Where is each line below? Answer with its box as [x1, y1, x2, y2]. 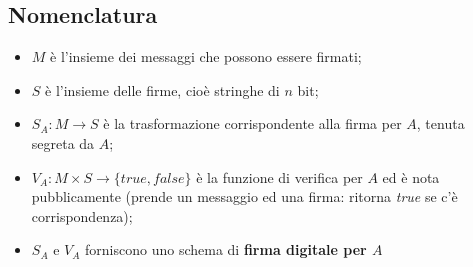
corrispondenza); [31, 205, 133, 226]
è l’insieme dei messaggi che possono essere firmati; [50, 46, 362, 67]
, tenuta [416, 113, 465, 134]
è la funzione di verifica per [196, 166, 363, 187]
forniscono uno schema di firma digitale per [85, 239, 367, 260]
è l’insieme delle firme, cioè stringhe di [45, 79, 280, 100]
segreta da [31, 132, 95, 153]
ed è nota [382, 166, 440, 187]
